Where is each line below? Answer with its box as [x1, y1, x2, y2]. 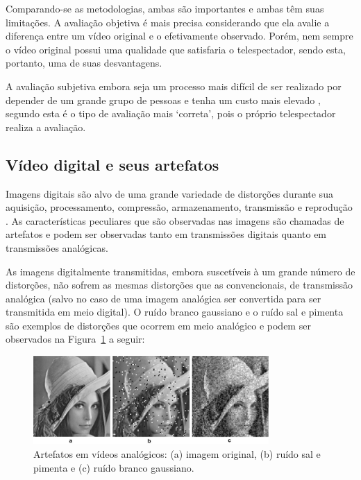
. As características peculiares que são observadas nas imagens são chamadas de [6, 213, 344, 228]
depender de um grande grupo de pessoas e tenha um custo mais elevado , [6, 92, 321, 107]
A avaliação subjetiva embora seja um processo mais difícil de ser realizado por [6, 78, 342, 93]
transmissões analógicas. [6, 240, 108, 255]
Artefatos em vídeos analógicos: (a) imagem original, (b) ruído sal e [33, 447, 321, 461]
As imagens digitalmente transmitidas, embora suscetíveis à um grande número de [6, 264, 355, 278]
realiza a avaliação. [6, 119, 86, 134]
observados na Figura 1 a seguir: [6, 332, 145, 346]
